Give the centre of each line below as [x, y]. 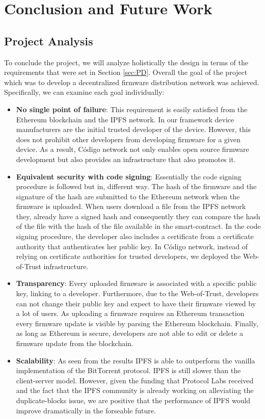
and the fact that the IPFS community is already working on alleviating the [135, 390]
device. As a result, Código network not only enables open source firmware [132, 149]
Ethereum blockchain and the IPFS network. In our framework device [125, 119]
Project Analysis [49, 41]
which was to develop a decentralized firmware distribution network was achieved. [132, 82]
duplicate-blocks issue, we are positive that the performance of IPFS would [133, 400]
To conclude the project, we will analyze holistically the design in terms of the [126, 62]
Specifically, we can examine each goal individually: [84, 92]
